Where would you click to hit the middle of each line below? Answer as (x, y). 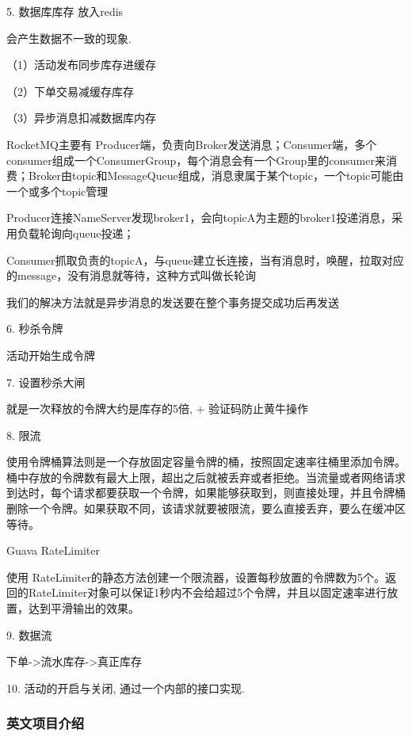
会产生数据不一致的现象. (69, 38)
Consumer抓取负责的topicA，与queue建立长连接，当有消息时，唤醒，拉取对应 (205, 260)
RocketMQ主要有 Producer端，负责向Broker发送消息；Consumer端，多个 (192, 144)
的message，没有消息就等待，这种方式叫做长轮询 (132, 275)
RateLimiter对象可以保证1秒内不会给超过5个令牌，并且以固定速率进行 (208, 592)
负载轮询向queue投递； (76, 233)
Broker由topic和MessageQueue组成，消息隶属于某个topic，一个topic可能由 (216, 176)
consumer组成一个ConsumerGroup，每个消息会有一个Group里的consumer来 (196, 160)
